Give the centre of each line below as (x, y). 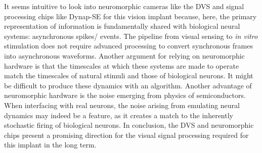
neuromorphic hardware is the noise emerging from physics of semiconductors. (125, 95)
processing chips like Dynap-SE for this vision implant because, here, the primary (130, 16)
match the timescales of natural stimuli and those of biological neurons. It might (129, 75)
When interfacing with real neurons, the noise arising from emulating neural (122, 105)
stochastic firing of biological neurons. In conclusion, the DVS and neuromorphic (129, 125)
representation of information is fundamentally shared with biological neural (122, 26)
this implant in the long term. (50, 145)
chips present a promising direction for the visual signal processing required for (126, 135)
